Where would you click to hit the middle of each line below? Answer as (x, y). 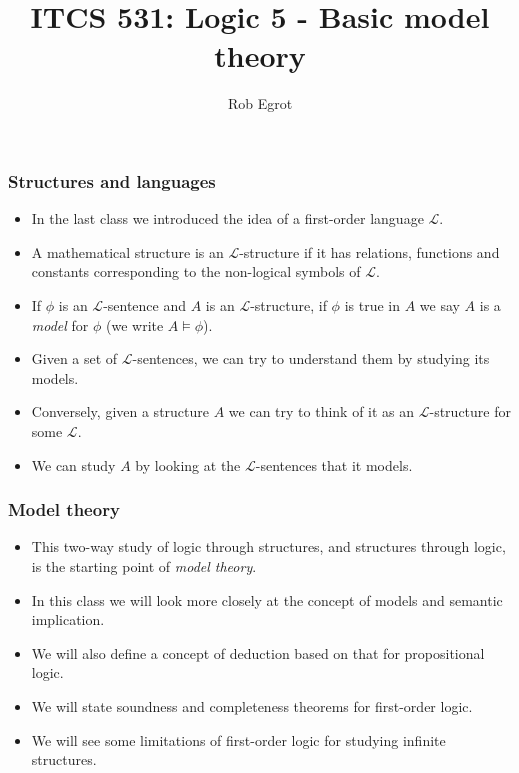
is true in (372, 304)
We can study (73, 464)
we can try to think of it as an (321, 411)
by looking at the (188, 464)
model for (60, 324)
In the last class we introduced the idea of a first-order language (227, 218)
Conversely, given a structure (120, 411)
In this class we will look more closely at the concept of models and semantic (267, 599)
